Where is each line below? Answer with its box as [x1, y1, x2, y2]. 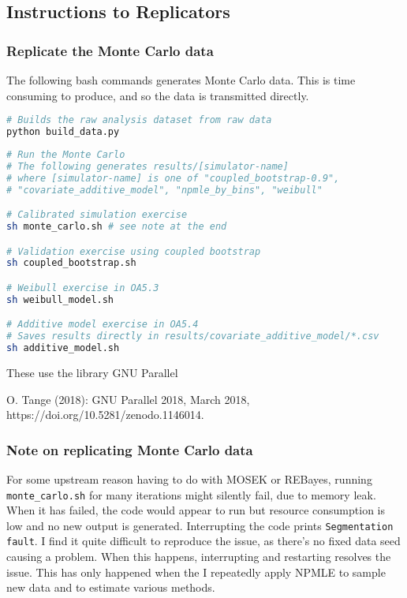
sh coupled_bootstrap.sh [6, 257, 136, 269]
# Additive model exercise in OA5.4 [6, 319, 199, 331]
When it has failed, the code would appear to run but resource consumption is [6, 502, 385, 518]
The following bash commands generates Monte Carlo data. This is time [6, 72, 356, 88]
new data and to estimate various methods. [6, 579, 215, 596]
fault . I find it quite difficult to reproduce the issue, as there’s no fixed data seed [6, 533, 401, 549]
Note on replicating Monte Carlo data [6, 439, 253, 459]
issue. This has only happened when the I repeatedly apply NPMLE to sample [6, 563, 386, 580]
